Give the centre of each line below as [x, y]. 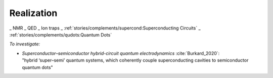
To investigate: [25, 44]
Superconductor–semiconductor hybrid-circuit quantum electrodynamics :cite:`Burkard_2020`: [121, 53]
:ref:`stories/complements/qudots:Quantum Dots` [61, 34]
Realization [33, 13]
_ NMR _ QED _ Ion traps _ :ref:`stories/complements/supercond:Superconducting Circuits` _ [105, 28]
